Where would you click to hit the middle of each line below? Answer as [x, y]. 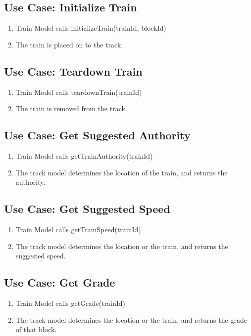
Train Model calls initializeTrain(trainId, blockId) [91, 28]
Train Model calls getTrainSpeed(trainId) [78, 229]
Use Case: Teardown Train [73, 71]
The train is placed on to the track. [69, 44]
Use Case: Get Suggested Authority [97, 135]
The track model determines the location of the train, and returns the [122, 172]
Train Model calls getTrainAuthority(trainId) [84, 155]
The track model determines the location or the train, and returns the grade [131, 319]
